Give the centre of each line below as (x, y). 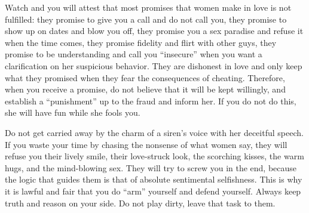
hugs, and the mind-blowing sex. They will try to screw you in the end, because (151, 167)
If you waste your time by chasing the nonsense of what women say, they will (146, 144)
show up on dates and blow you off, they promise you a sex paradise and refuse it (154, 31)
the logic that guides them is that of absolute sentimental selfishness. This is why (154, 179)
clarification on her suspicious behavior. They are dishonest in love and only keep (154, 65)
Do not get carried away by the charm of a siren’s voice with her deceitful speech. (154, 132)
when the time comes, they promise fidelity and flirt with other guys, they (141, 42)
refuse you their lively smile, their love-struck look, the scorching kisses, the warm (154, 156)
